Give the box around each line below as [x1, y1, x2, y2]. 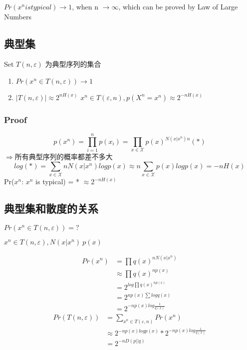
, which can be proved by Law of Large [118, 1, 238, 11]
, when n [72, 1, 99, 11]
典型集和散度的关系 [4, 201, 98, 216]
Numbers [4, 11, 31, 21]
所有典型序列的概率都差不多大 [14, 151, 113, 162]
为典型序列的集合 [45, 59, 101, 69]
